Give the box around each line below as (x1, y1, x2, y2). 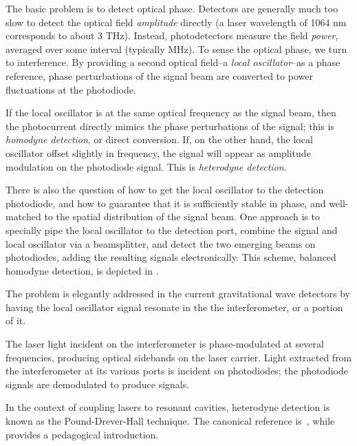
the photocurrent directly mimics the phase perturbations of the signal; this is (6, 118, 334, 133)
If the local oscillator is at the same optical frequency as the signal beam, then (6, 105, 336, 120)
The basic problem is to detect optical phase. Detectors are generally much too (6, 1, 338, 15)
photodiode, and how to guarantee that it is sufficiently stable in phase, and (6, 195, 326, 210)
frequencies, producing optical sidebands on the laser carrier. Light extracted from (6, 350, 352, 364)
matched (6, 209, 41, 224)
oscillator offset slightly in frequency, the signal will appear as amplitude (6, 145, 311, 160)
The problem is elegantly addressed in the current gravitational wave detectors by (6, 286, 351, 301)
